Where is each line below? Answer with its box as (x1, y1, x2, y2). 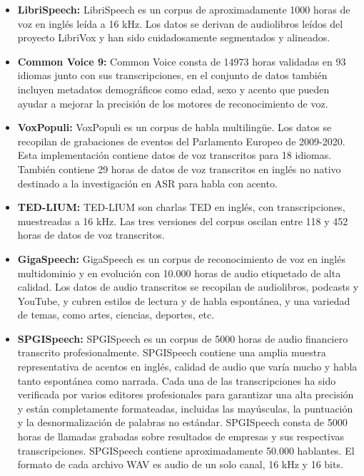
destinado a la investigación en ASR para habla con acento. (17, 175, 278, 190)
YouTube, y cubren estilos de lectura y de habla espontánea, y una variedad (17, 293, 350, 308)
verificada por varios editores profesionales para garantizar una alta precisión (17, 387, 354, 402)
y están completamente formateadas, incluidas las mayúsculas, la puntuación (17, 400, 353, 415)
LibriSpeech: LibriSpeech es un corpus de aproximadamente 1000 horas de (17, 2, 350, 16)
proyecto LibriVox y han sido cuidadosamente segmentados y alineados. (17, 30, 330, 45)
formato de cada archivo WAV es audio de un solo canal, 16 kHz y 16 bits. (17, 457, 343, 472)
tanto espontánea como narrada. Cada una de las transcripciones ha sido (17, 373, 336, 388)
